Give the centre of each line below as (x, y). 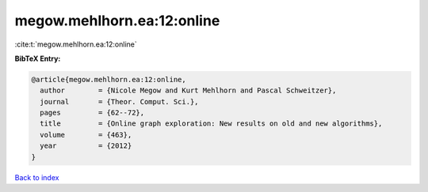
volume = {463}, (86, 135)
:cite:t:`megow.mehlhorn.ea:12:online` (76, 44)
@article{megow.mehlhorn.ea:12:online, (109, 79)
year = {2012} (86, 146)
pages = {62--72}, (92, 113)
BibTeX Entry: (38, 58)
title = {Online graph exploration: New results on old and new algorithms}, (211, 124)
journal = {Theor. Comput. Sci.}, (119, 102)
